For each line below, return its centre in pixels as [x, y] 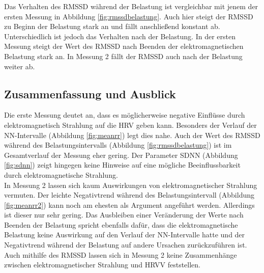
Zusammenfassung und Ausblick [90, 93]
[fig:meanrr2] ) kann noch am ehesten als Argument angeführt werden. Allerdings [129, 204]
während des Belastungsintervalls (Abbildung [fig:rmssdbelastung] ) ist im [118, 145]
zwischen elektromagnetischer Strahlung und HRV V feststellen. [102, 265]
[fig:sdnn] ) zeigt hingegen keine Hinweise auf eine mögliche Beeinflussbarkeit [122, 165]
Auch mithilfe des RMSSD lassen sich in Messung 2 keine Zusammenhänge [121, 254]
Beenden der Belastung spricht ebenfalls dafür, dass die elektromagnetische [121, 224]
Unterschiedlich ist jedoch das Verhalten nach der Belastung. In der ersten [120, 36]
